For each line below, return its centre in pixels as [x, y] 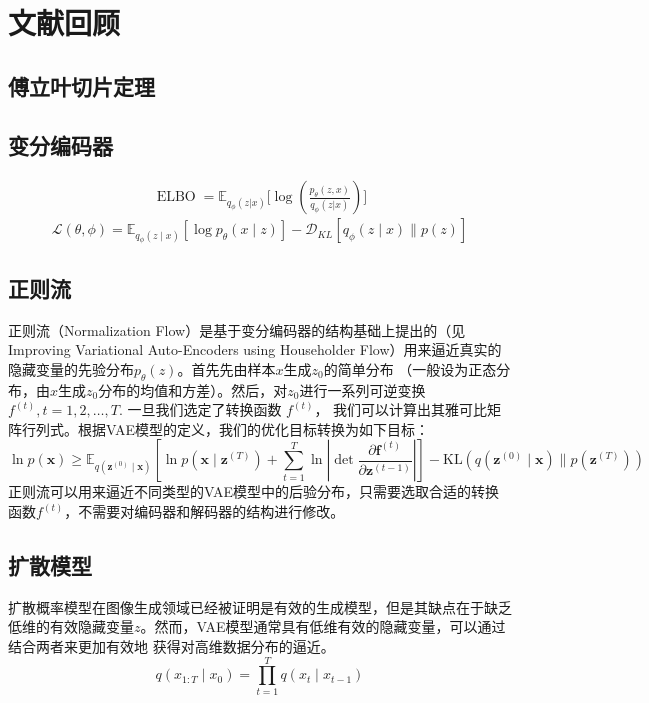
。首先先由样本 [226, 368]
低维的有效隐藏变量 [71, 626]
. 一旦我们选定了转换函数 [200, 409]
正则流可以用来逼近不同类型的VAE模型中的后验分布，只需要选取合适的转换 [253, 491]
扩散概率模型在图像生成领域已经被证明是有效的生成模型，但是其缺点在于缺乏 [260, 606]
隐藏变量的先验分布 [71, 368]
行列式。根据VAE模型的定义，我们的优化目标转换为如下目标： [225, 428]
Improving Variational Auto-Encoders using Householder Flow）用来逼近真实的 [255, 349]
